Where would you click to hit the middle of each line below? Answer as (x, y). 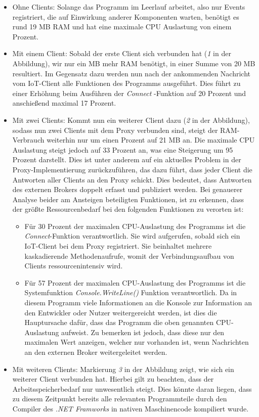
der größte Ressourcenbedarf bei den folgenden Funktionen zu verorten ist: (128, 209)
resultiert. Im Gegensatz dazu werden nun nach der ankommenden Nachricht (131, 73)
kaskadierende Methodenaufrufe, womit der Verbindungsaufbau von (129, 256)
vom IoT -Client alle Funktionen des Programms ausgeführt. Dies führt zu (126, 83)
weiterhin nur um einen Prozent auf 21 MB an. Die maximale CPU (151, 140)
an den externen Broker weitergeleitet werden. (96, 352)
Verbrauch (28, 140)
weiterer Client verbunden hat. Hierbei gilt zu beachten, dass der (113, 379)
